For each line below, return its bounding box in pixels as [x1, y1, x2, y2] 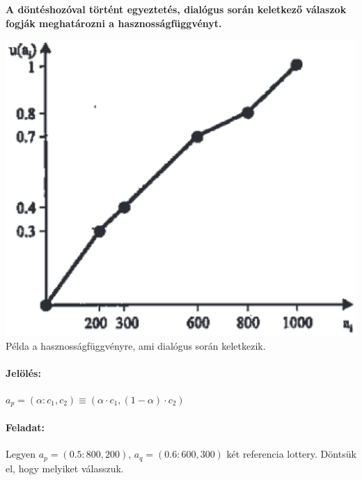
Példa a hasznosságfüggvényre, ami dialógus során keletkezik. [6, 338, 266, 353]
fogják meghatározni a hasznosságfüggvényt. [6, 15, 222, 30]
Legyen [6, 447, 36, 461]
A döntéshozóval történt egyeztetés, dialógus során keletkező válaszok [6, 2, 347, 16]
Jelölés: [6, 365, 41, 380]
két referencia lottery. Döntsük [226, 447, 356, 461]
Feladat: [6, 419, 45, 434]
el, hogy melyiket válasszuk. [6, 460, 124, 475]
